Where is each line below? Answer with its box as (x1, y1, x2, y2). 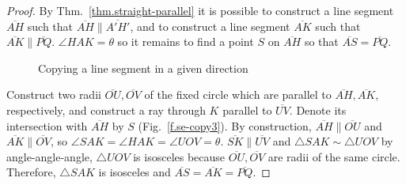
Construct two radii (6, 86, 101, 103)
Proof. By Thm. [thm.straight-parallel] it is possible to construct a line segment (6, 2, 394, 18)
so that (304, 33, 339, 50)
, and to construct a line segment (130, 17, 290, 34)
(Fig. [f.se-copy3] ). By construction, (138, 117, 312, 134)
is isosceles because (133, 148, 226, 164)
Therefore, (6, 164, 56, 180)
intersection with (6, 117, 88, 134)
